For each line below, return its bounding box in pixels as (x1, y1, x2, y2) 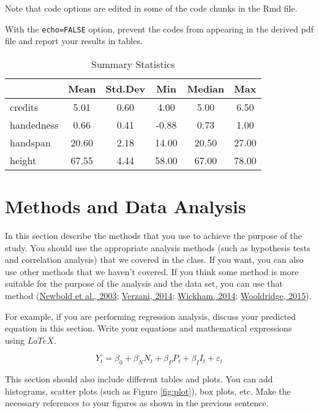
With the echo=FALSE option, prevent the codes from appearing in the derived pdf (5, 22, 313, 35)
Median (187, 81, 225, 96)
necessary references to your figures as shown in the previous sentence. (5, 396, 269, 409)
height (10, 153, 37, 167)
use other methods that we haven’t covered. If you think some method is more (5, 265, 299, 278)
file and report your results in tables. (5, 34, 143, 47)
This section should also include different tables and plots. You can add (5, 373, 273, 385)
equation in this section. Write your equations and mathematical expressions (5, 322, 292, 335)
